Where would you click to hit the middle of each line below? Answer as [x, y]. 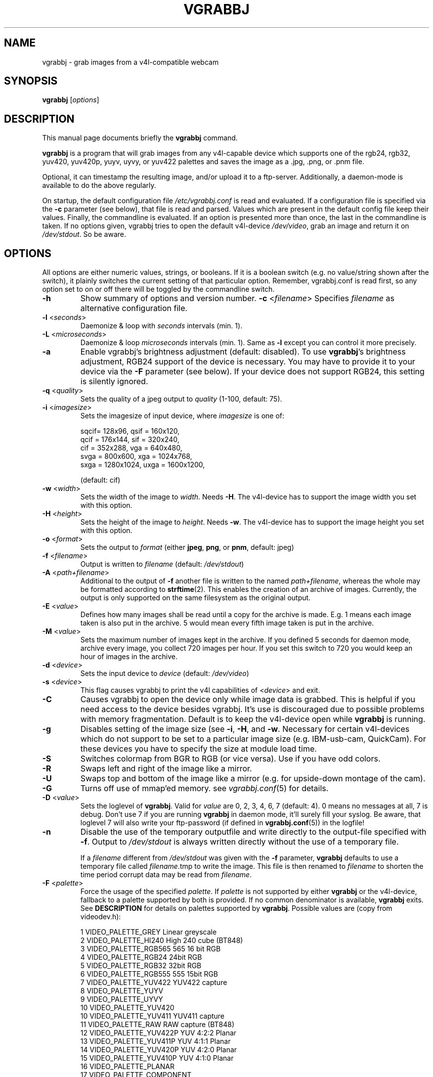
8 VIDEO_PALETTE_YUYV [122, 991]
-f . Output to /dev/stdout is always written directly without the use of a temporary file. [239, 842]
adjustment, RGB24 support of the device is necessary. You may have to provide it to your [248, 362]
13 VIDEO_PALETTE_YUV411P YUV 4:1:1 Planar [155, 1041]
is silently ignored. [114, 381]
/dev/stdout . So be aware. [84, 234]
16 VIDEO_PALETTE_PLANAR [128, 1067]
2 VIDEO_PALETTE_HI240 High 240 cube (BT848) [162, 941]
